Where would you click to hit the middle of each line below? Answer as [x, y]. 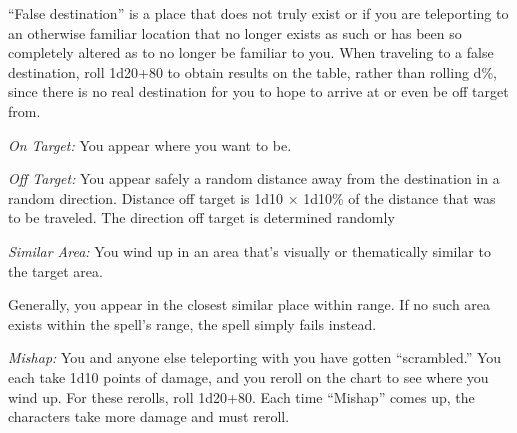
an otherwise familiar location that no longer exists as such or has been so [235, 32]
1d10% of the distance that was [399, 197]
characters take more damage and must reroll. [149, 416]
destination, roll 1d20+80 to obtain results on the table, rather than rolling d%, [252, 71]
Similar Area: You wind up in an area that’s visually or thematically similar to [249, 250]
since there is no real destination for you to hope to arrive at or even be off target [258, 91]
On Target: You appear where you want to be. [150, 144]
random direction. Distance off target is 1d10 [146, 197]
